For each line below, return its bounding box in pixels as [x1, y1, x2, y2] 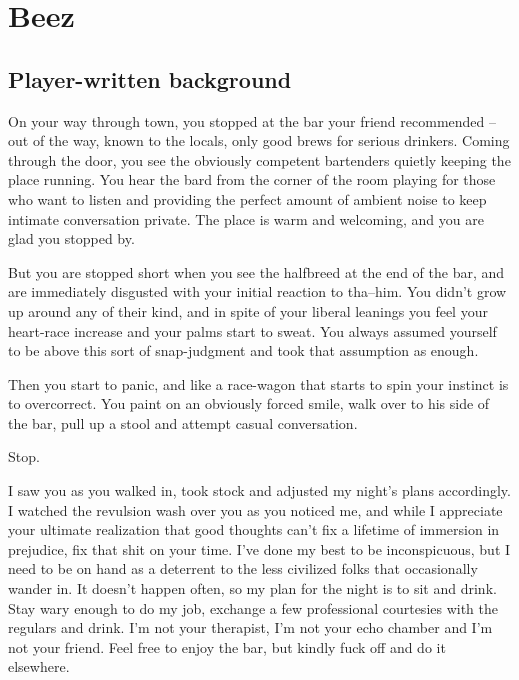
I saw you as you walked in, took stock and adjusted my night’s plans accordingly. [8, 480, 511, 501]
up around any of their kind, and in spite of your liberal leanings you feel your [8, 300, 488, 321]
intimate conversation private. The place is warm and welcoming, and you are [8, 208, 484, 229]
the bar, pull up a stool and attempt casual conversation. [8, 412, 358, 433]
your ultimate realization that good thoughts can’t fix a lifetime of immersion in [8, 519, 500, 540]
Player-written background [8, 63, 292, 94]
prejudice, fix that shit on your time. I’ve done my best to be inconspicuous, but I [8, 538, 511, 559]
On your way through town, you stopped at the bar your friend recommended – [8, 110, 497, 131]
